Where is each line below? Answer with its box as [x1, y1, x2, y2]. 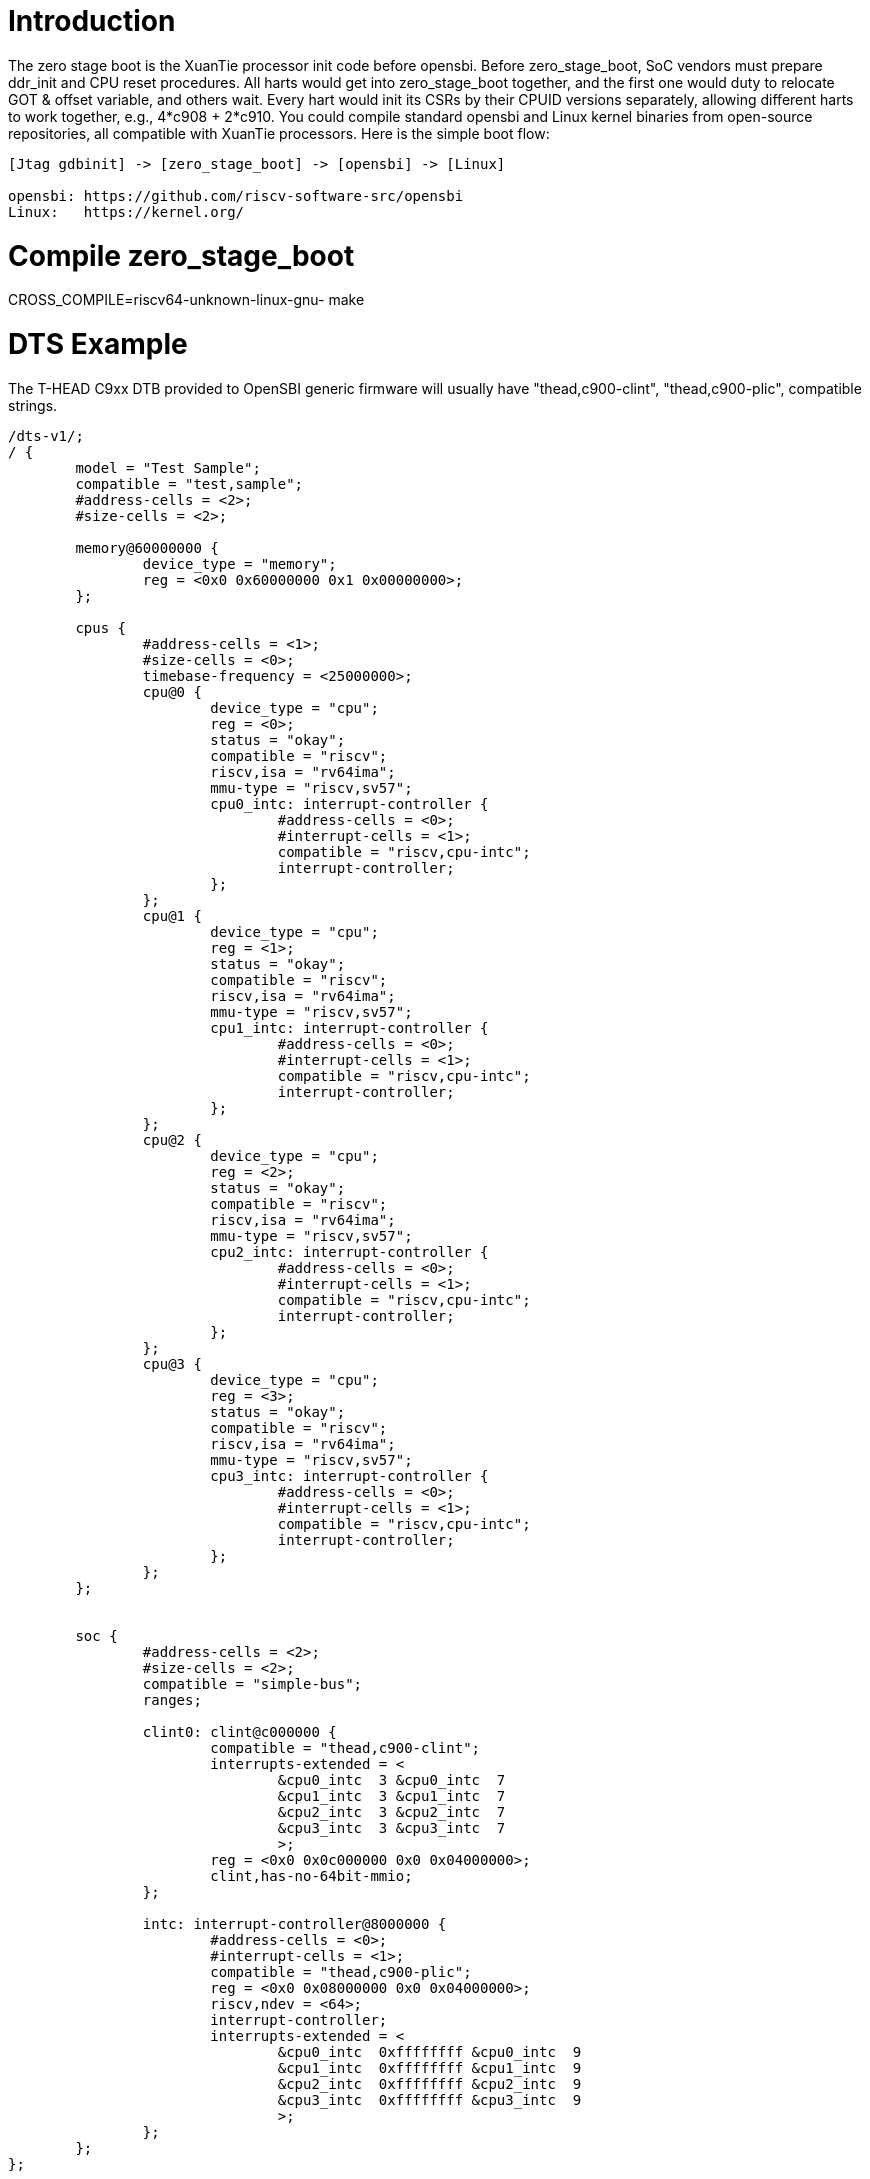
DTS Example [8, 327, 188, 361]
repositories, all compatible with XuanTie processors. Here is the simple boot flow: [8, 124, 550, 142]
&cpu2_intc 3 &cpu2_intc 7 [277, 1803, 506, 1820]
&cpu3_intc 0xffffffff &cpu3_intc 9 [277, 2091, 582, 2108]
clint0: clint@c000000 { [142, 1723, 337, 1740]
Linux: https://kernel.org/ [8, 203, 245, 220]
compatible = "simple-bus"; [142, 1675, 363, 1692]
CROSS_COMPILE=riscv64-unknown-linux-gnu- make [8, 291, 365, 309]
